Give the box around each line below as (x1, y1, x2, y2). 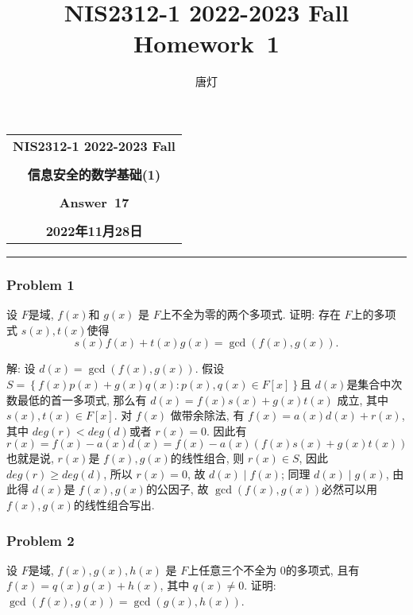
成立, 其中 (337, 391, 389, 408)
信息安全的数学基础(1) (27, 164, 161, 184)
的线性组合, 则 (170, 450, 245, 466)
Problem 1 (6, 274, 75, 294)
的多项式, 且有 (285, 561, 360, 578)
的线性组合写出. (73, 497, 155, 513)
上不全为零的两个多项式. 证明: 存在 (160, 306, 341, 323)
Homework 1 (133, 27, 280, 60)
